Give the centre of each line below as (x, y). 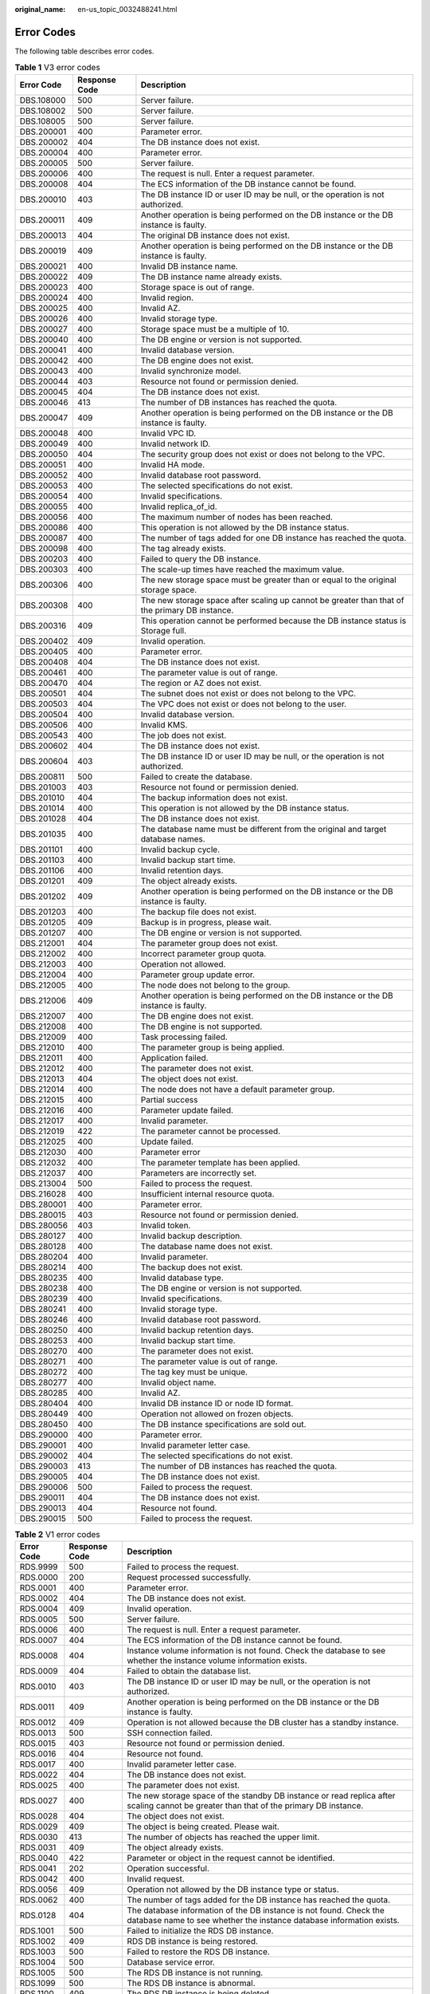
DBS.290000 (44, 1434)
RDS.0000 (39, 1578)
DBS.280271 (43, 1362)
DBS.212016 (42, 1110)
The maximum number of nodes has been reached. (237, 517)
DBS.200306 (44, 585)
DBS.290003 (44, 1466)
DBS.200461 (43, 672)
